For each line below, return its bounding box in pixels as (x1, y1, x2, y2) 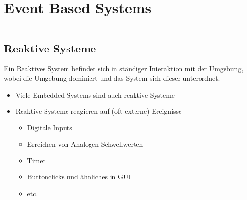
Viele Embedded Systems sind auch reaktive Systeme (15, 89, 175, 100)
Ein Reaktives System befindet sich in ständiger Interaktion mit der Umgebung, (4, 63, 244, 74)
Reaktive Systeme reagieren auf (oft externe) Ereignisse (15, 106, 182, 116)
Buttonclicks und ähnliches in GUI (27, 172, 131, 182)
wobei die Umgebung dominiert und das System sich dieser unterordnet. (4, 73, 220, 83)
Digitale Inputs (27, 122, 72, 132)
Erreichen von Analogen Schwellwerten (27, 139, 143, 149)
